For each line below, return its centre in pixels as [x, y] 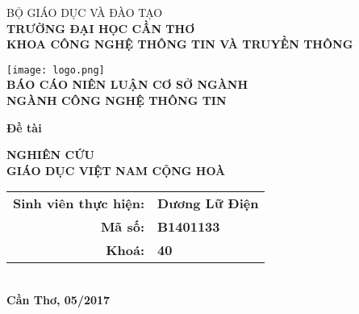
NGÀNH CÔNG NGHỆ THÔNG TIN [117, 100]
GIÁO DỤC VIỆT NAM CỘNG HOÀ [116, 170]
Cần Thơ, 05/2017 [58, 299]
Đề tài [24, 127]
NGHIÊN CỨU [50, 155]
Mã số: [123, 227]
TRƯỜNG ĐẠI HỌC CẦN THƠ [101, 28]
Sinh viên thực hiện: [79, 203]
